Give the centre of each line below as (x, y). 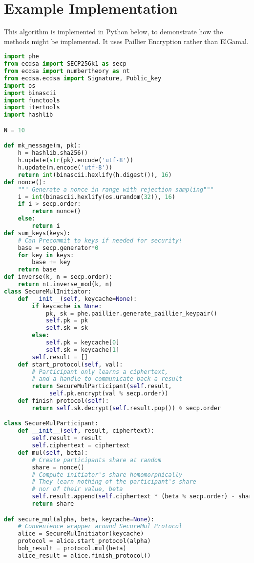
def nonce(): (25, 182)
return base (37, 270)
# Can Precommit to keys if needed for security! (100, 240)
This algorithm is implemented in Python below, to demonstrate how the (114, 32)
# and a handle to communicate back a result (107, 379)
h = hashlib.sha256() (53, 153)
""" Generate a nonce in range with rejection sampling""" (116, 189)
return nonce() (56, 211)
